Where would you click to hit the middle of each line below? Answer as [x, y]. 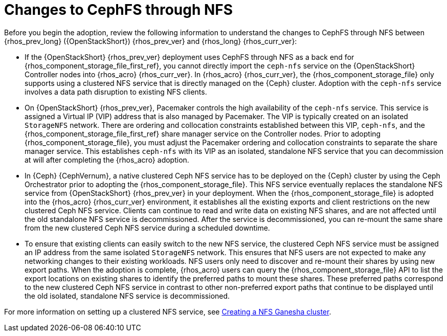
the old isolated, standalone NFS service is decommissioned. [127, 296]
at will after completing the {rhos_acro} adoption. [107, 160]
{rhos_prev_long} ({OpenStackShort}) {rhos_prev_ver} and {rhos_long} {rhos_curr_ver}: [151, 41]
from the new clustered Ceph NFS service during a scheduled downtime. [147, 228]
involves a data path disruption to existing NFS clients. [116, 92]
